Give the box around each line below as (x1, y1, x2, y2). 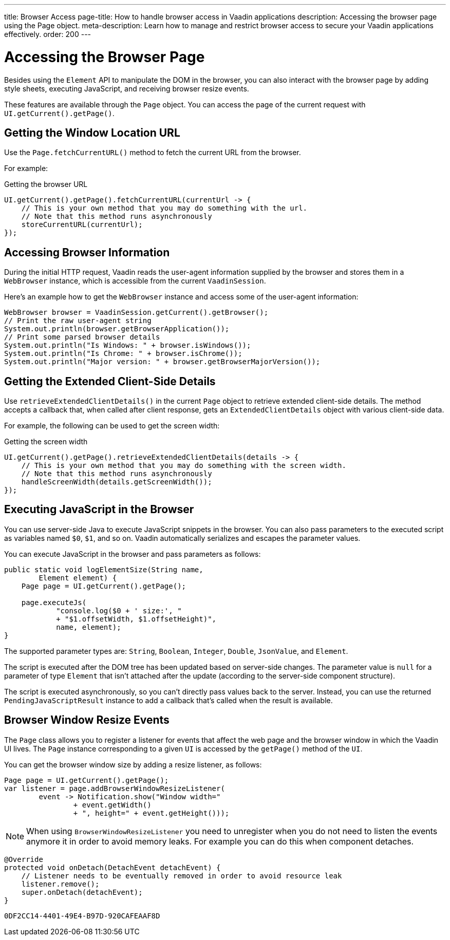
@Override (4, 855, 43, 863)
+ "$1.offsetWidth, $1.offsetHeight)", (56, 614, 217, 623)
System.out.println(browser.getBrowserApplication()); (4, 325, 230, 333)
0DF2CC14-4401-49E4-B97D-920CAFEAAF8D (4, 911, 160, 920)
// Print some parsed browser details (4, 333, 160, 342)
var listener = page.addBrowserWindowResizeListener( (4, 784, 225, 793)
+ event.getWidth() (73, 800, 152, 809)
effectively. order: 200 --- (4, 30, 91, 39)
